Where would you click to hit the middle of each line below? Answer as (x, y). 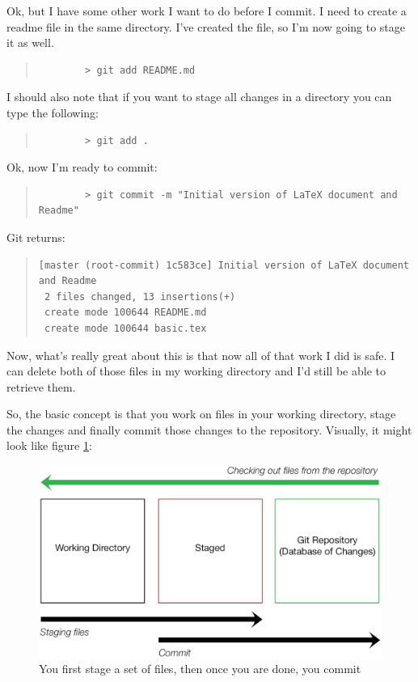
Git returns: (36, 237)
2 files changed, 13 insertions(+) (140, 297)
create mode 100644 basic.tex (125, 328)
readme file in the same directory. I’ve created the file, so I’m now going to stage (206, 26)
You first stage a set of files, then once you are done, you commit (200, 669)
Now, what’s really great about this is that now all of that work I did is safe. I (201, 355)
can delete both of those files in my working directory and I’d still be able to (196, 371)
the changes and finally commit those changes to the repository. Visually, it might (209, 429)
